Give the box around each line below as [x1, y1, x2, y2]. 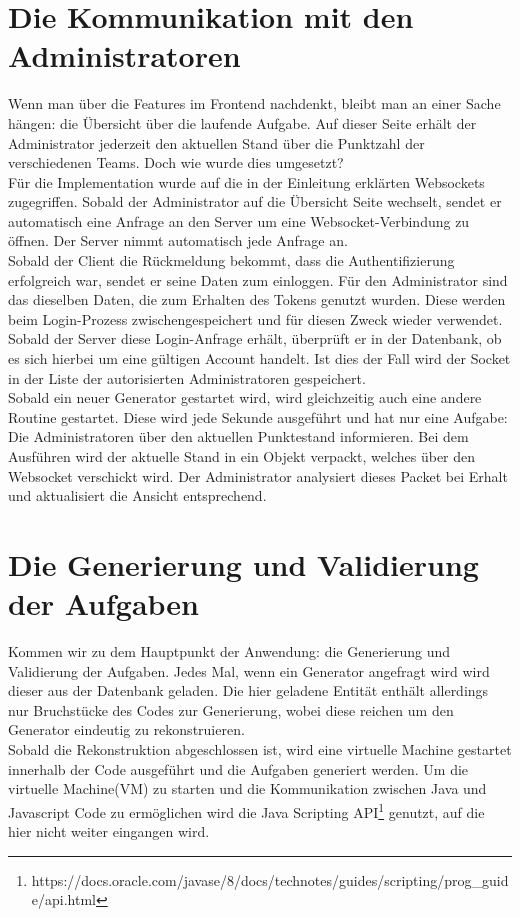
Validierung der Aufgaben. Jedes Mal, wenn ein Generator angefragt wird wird [8, 660, 490, 681]
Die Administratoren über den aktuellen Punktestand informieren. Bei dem [8, 426, 469, 447]
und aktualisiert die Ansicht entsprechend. [8, 485, 267, 506]
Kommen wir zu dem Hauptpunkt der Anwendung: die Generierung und [8, 641, 451, 662]
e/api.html [31, 889, 96, 910]
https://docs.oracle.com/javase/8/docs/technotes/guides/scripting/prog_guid [31, 869, 509, 890]
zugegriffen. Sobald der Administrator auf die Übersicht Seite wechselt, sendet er [8, 191, 502, 212]
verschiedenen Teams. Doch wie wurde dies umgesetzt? [8, 152, 344, 173]
